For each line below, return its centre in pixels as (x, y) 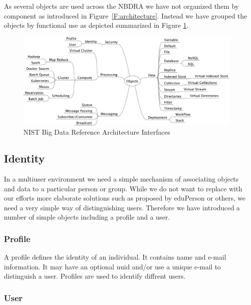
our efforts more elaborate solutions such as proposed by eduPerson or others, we (125, 198)
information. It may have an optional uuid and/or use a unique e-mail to (112, 266)
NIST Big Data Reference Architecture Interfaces (97, 132)
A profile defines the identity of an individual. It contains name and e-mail (115, 257)
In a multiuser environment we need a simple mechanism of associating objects (121, 179)
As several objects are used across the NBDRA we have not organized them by (121, 6)
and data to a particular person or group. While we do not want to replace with (123, 188)
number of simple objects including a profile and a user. (87, 217)
